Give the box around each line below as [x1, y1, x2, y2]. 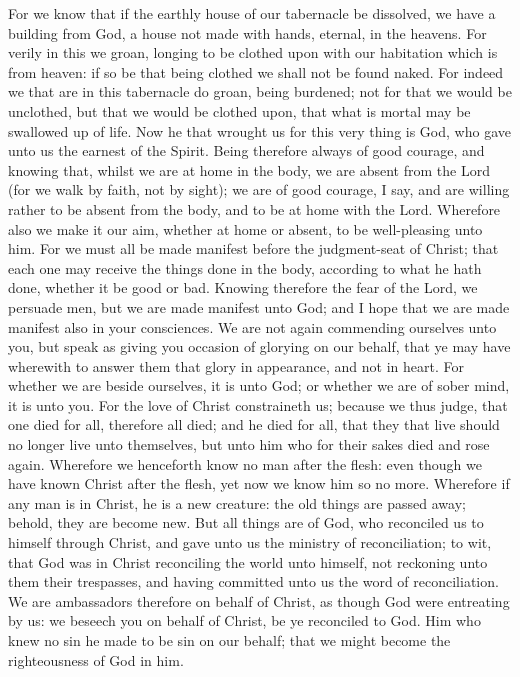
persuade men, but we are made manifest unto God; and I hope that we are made [8, 296, 510, 317]
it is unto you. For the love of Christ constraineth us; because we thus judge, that [8, 394, 508, 415]
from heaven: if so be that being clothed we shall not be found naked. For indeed [8, 61, 504, 82]
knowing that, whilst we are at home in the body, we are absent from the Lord [8, 159, 490, 180]
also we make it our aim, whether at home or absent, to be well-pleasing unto [8, 218, 483, 239]
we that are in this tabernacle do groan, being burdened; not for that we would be [8, 81, 512, 102]
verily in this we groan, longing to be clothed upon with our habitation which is [8, 42, 498, 63]
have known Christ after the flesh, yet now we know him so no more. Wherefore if [8, 473, 510, 494]
